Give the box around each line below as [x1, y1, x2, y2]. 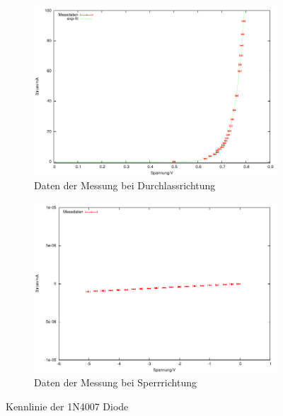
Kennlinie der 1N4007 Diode [6, 398, 129, 413]
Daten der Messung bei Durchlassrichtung [34, 178, 216, 193]
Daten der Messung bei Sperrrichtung [34, 375, 197, 390]
